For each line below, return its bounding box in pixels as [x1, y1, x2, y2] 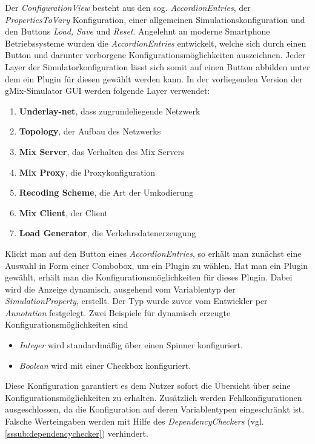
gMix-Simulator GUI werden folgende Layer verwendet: [5, 84, 210, 97]
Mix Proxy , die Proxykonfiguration [19, 165, 156, 178]
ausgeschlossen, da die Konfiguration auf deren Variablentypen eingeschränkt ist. [5, 403, 305, 416]
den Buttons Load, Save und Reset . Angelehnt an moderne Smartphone [5, 25, 270, 38]
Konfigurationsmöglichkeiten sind [5, 318, 128, 331]
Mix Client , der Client [19, 206, 108, 219]
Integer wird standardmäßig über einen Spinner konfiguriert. [19, 339, 243, 351]
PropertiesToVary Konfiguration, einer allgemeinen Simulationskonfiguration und [5, 13, 305, 25]
